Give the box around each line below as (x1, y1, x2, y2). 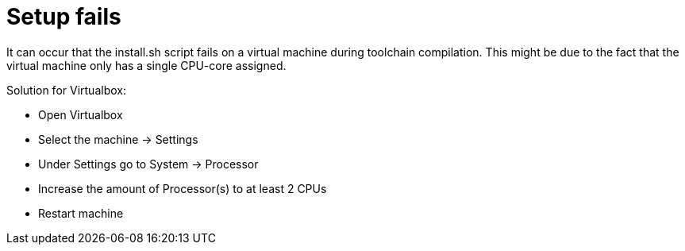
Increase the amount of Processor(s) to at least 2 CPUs (38, 181, 327, 195)
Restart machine (38, 206, 124, 220)
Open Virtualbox (38, 107, 123, 122)
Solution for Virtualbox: (6, 83, 126, 97)
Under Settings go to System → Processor (38, 156, 259, 171)
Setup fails (6, 3, 121, 30)
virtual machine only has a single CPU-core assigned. (6, 58, 287, 72)
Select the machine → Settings (38, 132, 198, 146)
